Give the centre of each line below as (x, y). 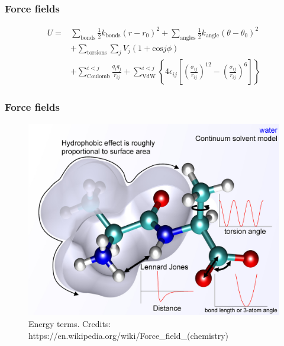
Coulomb (99, 77)
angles (188, 38)
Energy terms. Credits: (70, 324)
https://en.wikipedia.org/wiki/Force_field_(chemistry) (129, 335)
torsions (97, 53)
